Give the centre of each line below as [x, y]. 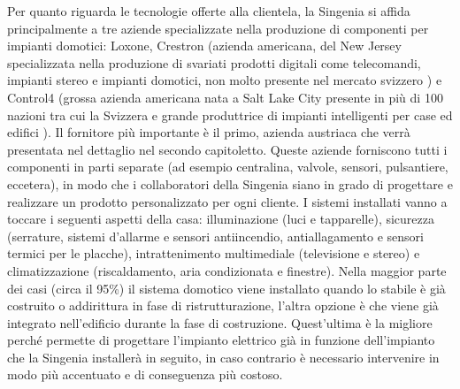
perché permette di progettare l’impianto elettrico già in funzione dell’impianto [221, 340]
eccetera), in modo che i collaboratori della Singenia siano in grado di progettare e [230, 183]
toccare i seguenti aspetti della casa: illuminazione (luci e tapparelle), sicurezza [221, 219]
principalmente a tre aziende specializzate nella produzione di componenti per [218, 28]
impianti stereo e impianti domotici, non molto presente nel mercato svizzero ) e [225, 80]
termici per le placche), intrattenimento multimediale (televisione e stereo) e [214, 253]
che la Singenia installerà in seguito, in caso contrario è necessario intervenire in [223, 357]
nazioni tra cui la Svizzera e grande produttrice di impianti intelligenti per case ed [230, 114]
